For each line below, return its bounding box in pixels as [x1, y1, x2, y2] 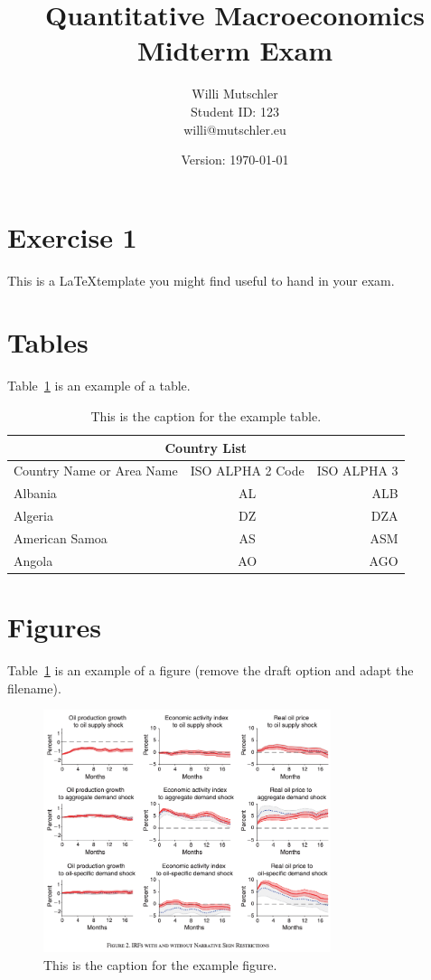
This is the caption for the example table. [90, 406, 322, 425]
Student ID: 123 [191, 101, 279, 120]
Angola [14, 551, 53, 570]
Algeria [14, 506, 53, 525]
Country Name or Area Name [14, 461, 178, 480]
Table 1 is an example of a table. [7, 376, 191, 395]
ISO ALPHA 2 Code [190, 461, 305, 480]
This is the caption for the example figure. [43, 955, 277, 974]
